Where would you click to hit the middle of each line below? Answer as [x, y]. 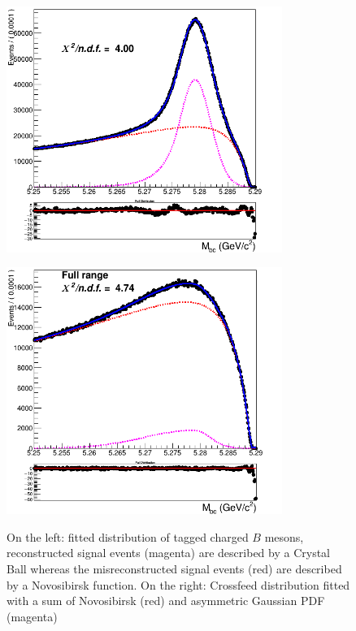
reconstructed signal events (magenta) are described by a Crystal [168, 553]
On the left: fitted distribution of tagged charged [128, 536]
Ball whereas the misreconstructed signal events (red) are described [174, 568]
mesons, [284, 536]
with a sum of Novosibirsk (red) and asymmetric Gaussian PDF [166, 601]
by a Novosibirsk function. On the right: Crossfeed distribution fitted [178, 584]
